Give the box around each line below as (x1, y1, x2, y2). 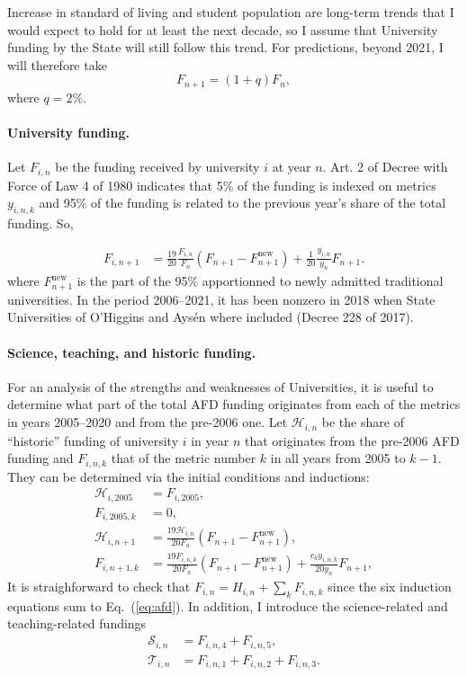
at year (272, 157, 311, 176)
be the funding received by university (55, 157, 260, 176)
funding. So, (7, 214, 74, 233)
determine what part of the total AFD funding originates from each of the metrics (7, 395, 461, 414)
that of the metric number (111, 449, 256, 467)
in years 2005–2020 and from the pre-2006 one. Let (7, 413, 288, 431)
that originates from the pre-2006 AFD (245, 431, 460, 449)
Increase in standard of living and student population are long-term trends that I (7, 3, 454, 21)
